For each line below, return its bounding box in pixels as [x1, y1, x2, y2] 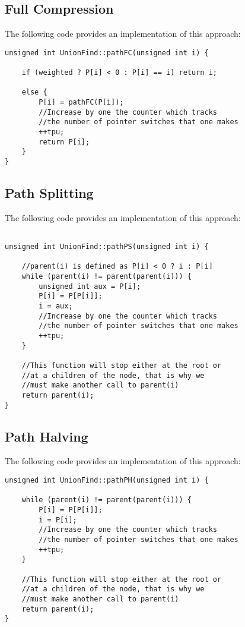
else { [21, 88, 47, 97]
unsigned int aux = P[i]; [39, 282, 141, 291]
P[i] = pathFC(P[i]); [39, 98, 124, 107]
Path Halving [5, 427, 88, 445]
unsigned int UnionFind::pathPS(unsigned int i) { [5, 242, 209, 251]
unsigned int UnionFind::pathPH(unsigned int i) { [5, 476, 209, 485]
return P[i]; [39, 137, 90, 146]
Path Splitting [5, 184, 94, 202]
